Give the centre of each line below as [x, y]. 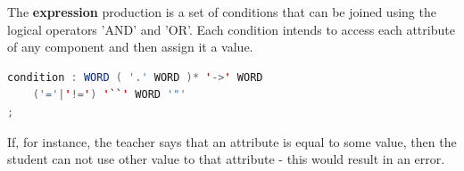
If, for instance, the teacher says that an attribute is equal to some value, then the [232, 141]
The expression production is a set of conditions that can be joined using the [222, 12]
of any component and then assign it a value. [130, 47]
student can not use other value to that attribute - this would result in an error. [226, 159]
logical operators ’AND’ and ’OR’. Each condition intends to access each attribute [231, 29]
